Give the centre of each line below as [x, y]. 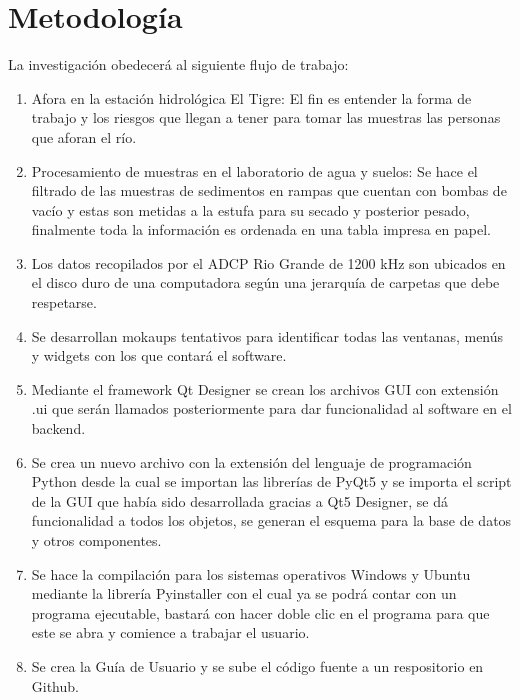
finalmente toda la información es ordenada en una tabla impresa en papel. [261, 229]
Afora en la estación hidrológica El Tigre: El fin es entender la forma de [251, 97]
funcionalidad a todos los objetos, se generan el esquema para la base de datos [271, 520]
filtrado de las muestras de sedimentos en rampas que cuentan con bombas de [269, 190]
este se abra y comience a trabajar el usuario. [170, 632]
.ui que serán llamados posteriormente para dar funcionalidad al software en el [271, 408]
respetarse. [64, 302]
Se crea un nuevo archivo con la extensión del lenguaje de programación [251, 461]
